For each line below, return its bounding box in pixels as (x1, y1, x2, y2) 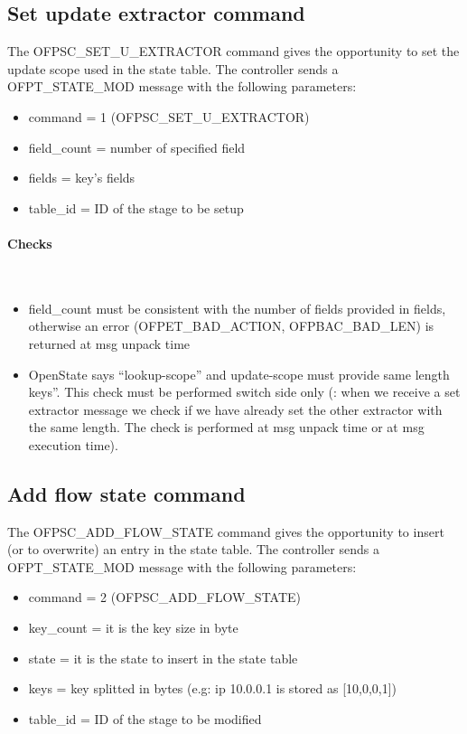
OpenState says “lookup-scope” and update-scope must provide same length (28, 364, 450, 383)
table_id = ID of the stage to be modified (28, 709, 262, 728)
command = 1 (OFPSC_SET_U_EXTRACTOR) (28, 107, 310, 126)
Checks (7, 233, 52, 252)
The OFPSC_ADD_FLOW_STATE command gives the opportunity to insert (7, 522, 444, 541)
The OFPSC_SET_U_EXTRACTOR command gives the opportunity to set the (7, 42, 460, 61)
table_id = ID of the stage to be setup (28, 198, 244, 217)
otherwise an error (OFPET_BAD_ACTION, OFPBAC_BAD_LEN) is (28, 316, 434, 335)
